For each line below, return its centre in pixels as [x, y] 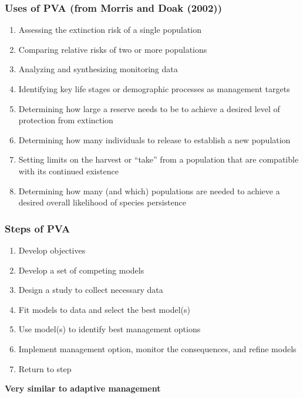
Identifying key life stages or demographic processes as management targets [154, 89]
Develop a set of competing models [81, 270]
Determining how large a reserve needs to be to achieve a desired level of [149, 108]
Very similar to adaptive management [83, 388]
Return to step [45, 368]
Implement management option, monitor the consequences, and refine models [157, 348]
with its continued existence [68, 171]
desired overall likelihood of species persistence [102, 202]
